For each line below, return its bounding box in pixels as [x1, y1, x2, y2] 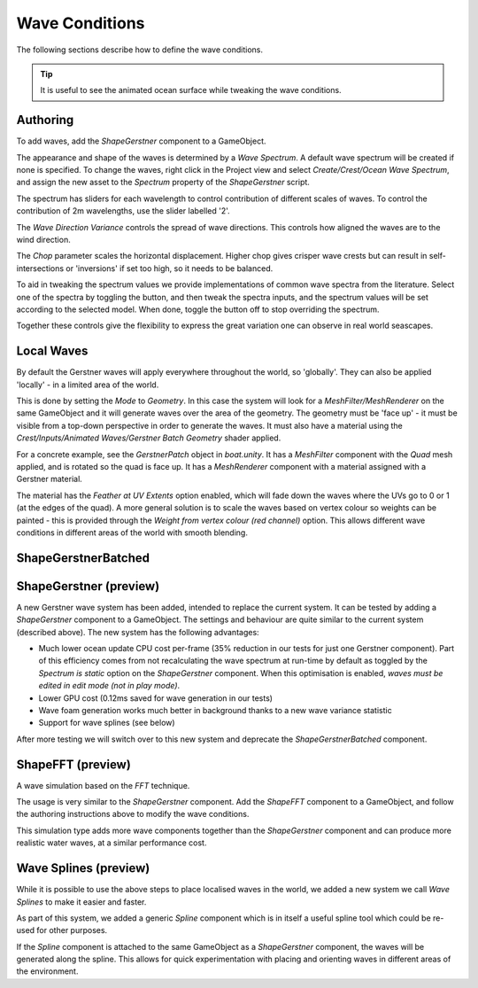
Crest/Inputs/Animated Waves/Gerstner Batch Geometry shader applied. [16, 432, 281, 443]
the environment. [16, 966, 79, 976]
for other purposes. [36, 925, 108, 936]
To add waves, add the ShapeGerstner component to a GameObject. [16, 136, 266, 146]
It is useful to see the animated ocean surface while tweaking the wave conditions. [40, 85, 342, 96]
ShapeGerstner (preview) [16, 579, 160, 594]
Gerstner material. [16, 474, 83, 485]
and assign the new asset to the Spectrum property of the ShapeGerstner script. [16, 177, 310, 188]
